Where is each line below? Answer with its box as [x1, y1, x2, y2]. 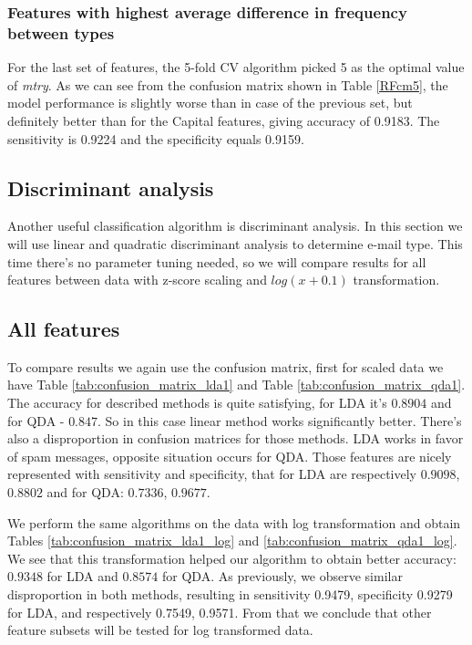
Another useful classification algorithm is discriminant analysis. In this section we [7, 216, 463, 235]
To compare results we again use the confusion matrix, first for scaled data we [7, 357, 444, 376]
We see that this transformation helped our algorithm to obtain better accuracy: [7, 548, 457, 567]
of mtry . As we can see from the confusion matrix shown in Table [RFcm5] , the [7, 75, 448, 94]
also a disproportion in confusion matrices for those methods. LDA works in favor [7, 429, 464, 448]
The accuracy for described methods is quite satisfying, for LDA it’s [7, 393, 387, 412]
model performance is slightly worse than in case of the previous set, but [7, 93, 413, 112]
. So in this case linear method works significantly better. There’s [97, 411, 462, 430]
